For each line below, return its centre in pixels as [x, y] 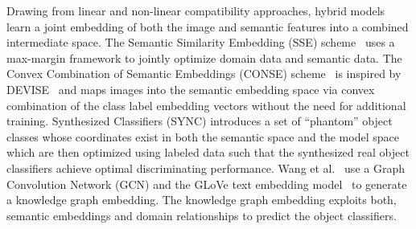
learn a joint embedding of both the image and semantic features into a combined [208, 26]
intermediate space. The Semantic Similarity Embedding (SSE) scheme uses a [201, 42]
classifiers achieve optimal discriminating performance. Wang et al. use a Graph [206, 168]
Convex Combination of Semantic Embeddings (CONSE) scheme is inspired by [204, 74]
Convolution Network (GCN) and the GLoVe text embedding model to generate [207, 184]
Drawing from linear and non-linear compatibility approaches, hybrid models [196, 10]
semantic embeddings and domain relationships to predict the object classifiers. [202, 215]
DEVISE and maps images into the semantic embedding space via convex [191, 89]
